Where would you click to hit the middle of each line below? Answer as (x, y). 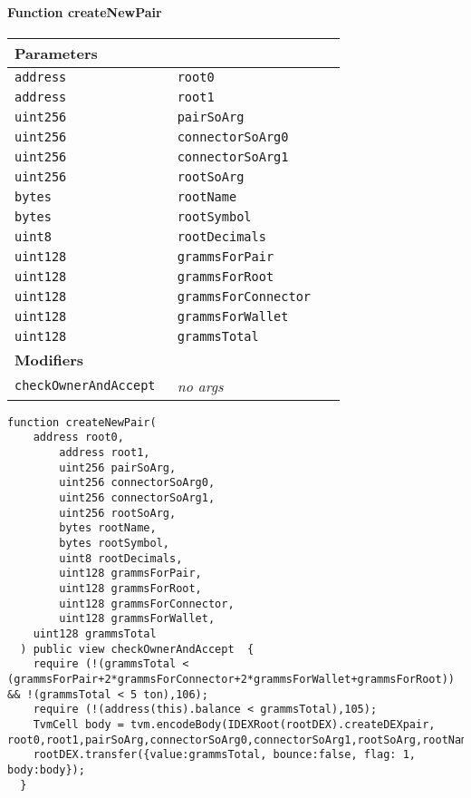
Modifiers (49, 359)
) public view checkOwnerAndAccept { (137, 649)
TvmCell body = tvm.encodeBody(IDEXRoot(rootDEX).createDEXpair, (234, 724)
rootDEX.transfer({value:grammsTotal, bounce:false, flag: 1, (225, 755)
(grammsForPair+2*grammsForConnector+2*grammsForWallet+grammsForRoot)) (231, 679)
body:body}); (46, 769)
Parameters (56, 53)
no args (200, 385)
